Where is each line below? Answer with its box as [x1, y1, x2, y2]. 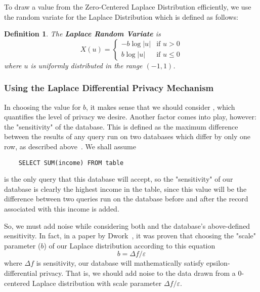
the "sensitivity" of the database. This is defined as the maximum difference [4, 121, 238, 132]
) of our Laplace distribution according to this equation [44, 240, 215, 251]
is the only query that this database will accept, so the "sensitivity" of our [4, 174, 233, 184]
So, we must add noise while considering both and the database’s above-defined [4, 220, 250, 231]
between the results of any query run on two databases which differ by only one [4, 131, 250, 142]
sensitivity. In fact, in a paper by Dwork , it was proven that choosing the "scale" [4, 230, 256, 241]
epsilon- [206, 258, 230, 268]
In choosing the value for [4, 101, 81, 112]
